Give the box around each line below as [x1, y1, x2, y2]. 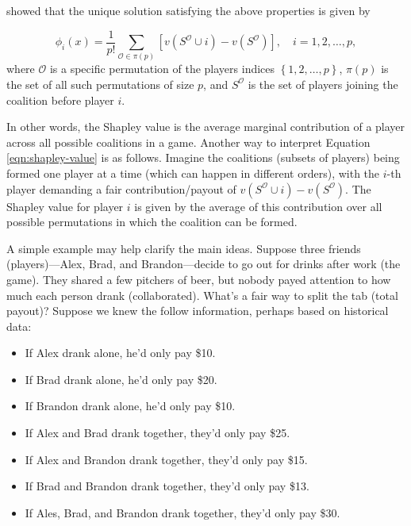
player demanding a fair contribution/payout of [6, 180, 236, 197]
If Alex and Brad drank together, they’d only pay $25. [25, 424, 290, 441]
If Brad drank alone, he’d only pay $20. [25, 371, 217, 387]
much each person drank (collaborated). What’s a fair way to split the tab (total [6, 286, 398, 303]
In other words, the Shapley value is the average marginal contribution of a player [6, 118, 405, 135]
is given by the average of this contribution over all [134, 198, 382, 214]
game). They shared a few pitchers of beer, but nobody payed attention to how [6, 271, 391, 287]
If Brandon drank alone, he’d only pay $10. [25, 397, 236, 414]
